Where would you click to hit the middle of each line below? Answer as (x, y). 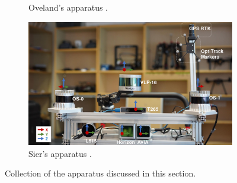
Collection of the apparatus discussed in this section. (100, 173)
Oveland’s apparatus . (68, 7)
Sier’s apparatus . (60, 153)
